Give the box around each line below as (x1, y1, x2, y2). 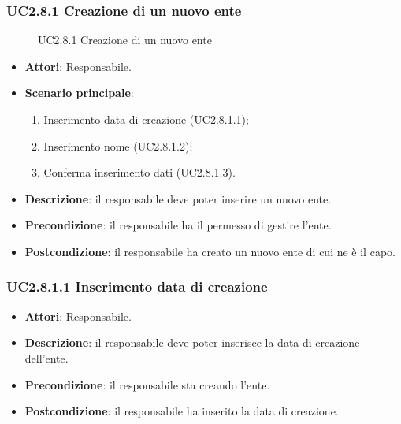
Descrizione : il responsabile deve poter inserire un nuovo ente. (24, 190, 332, 206)
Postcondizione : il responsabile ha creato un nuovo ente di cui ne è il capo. (24, 243, 395, 259)
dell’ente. (24, 349, 69, 366)
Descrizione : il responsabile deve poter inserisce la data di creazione (24, 334, 360, 351)
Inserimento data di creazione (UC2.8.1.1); (43, 111, 249, 127)
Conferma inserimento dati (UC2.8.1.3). (43, 164, 236, 180)
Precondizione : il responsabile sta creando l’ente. (24, 376, 270, 392)
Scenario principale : (24, 84, 134, 101)
